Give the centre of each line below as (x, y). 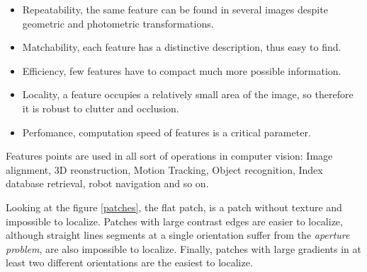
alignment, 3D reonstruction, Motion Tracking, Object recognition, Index (164, 169)
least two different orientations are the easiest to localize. (129, 262)
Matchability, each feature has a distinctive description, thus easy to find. (182, 47)
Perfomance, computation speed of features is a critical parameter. (166, 132)
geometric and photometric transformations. (118, 23)
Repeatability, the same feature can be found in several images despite (175, 9)
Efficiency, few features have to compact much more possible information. (182, 70)
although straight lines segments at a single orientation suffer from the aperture (178, 235)
